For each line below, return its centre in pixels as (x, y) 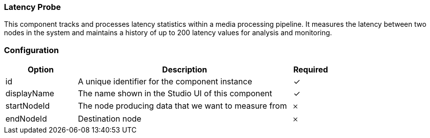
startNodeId (28, 106)
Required (311, 70)
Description (185, 70)
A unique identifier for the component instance (165, 82)
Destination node (109, 119)
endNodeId (26, 119)
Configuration (32, 50)
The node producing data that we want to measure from (182, 106)
